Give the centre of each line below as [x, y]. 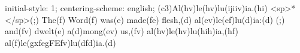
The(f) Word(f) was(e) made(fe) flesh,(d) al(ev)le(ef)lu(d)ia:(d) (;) [163, 19]
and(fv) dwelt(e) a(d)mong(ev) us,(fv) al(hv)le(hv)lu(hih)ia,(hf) [122, 31]
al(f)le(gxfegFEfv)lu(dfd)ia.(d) [60, 42]
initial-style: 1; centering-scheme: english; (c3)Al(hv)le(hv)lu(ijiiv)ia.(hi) [136, 8]
